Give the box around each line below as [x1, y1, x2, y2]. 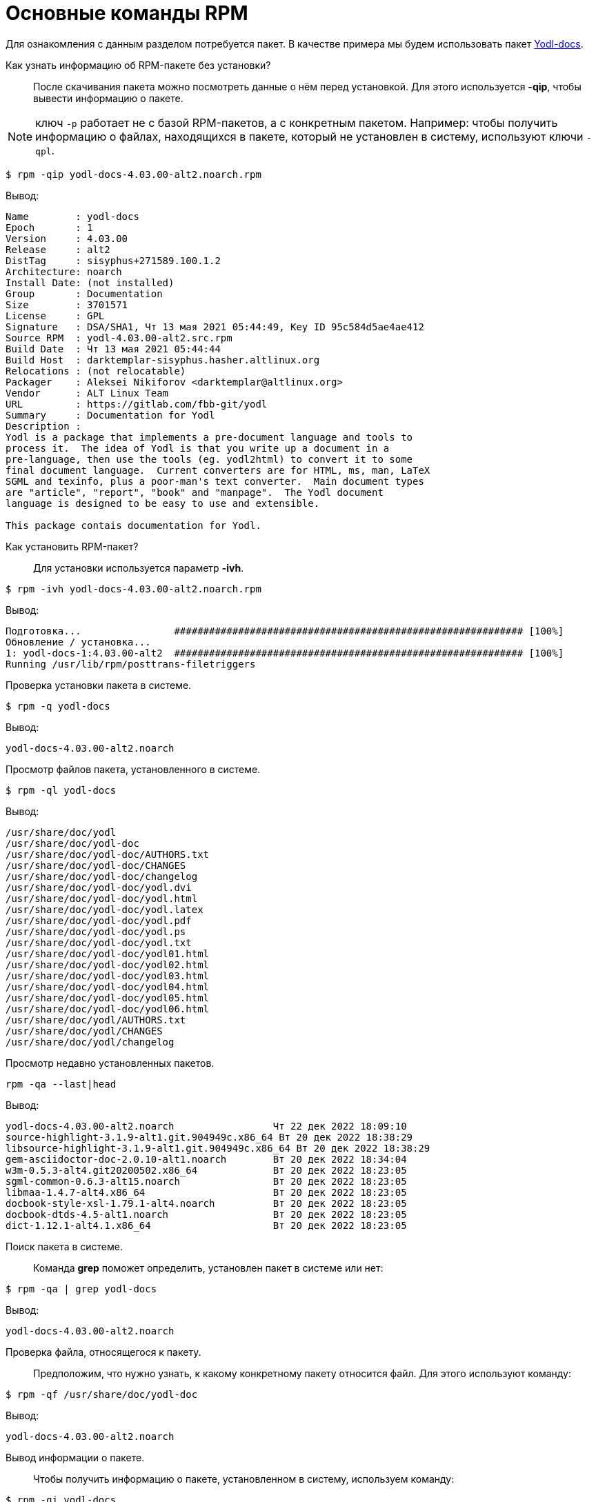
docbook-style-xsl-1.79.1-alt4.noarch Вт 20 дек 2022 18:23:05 [6, 1197, 407, 1209]
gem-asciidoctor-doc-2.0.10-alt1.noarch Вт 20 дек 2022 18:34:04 [6, 1153, 407, 1165]
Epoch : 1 [6, 221, 93, 233]
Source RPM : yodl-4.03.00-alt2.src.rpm [6, 332, 232, 343]
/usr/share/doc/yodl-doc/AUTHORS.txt [6, 848, 210, 860]
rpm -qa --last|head [6, 1078, 117, 1090]
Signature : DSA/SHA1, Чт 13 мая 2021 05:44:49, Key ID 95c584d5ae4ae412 [6, 321, 424, 332]
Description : [6, 420, 81, 432]
